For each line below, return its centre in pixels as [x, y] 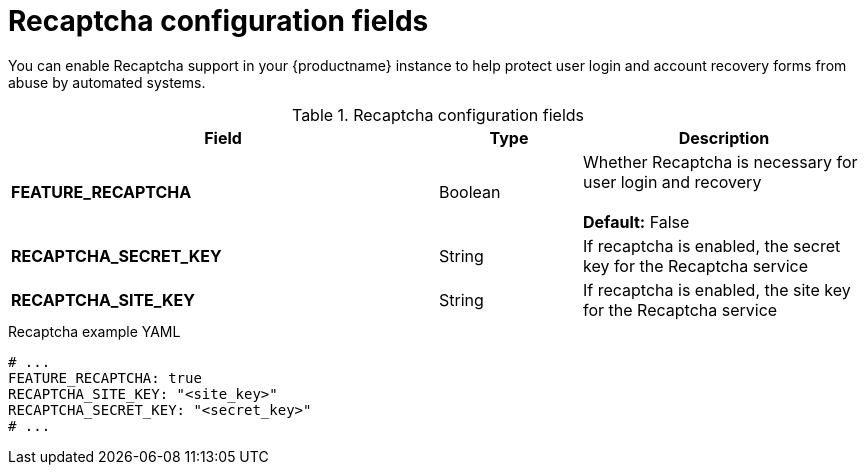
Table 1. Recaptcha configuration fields [438, 114]
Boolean [470, 191]
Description [724, 137]
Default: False [636, 221]
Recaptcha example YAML [94, 331]
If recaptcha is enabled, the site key [716, 289]
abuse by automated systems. [107, 82]
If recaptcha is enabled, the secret [711, 245]
